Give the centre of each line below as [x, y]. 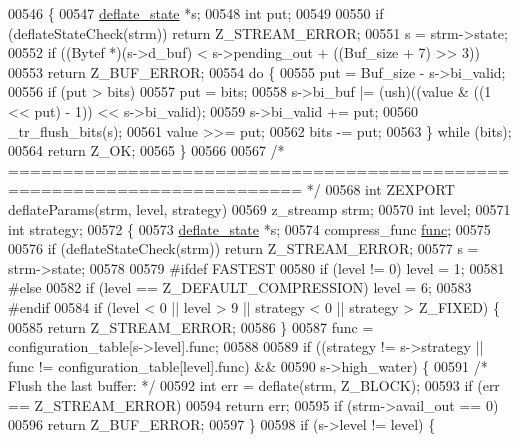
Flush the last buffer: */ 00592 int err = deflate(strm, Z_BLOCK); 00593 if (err [254, 385]
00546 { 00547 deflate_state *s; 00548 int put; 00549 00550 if [196, 13]
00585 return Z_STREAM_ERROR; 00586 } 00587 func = [191, 326]
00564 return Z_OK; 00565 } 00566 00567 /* [146, 150]
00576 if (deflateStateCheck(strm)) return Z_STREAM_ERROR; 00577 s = [243, 248]
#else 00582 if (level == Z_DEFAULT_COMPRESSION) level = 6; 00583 [240, 287]
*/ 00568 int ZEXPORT [380, 189]
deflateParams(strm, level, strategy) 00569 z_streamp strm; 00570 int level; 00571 [259, 208]
